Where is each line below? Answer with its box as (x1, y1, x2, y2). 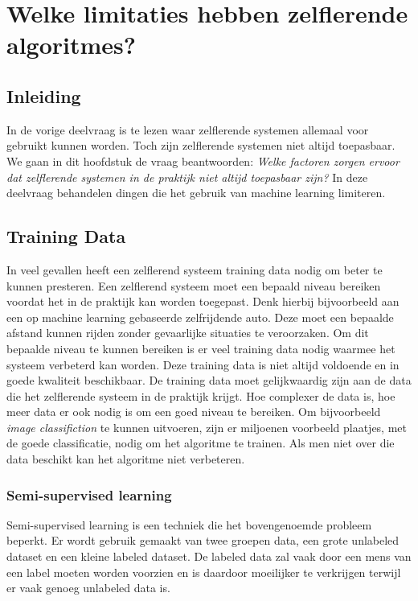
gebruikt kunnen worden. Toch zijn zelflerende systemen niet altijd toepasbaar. (6, 137, 395, 154)
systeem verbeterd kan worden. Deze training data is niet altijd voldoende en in (6, 356, 400, 373)
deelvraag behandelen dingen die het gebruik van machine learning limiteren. (6, 184, 386, 201)
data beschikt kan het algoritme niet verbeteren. (6, 451, 245, 467)
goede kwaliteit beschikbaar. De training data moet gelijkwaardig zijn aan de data (6, 372, 412, 389)
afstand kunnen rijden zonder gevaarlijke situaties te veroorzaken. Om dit (6, 324, 369, 341)
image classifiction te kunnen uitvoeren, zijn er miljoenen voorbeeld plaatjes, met (6, 418, 407, 435)
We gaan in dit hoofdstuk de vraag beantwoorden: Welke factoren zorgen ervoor (6, 152, 400, 169)
